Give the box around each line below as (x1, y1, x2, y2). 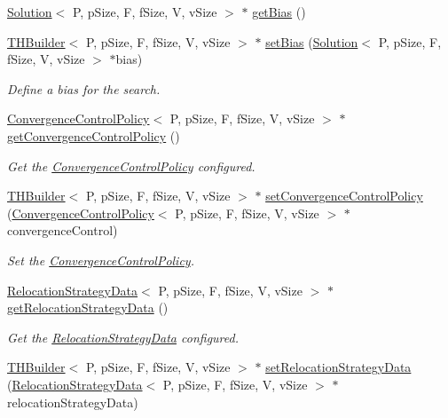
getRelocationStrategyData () (7, 298, 169, 317)
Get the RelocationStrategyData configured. (7, 327, 239, 346)
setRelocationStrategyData (265, 358, 412, 376)
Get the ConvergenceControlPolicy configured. (7, 156, 255, 175)
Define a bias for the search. (7, 79, 161, 98)
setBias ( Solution (265, 32, 358, 51)
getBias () (252, 3, 306, 20)
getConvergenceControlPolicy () (7, 126, 180, 145)
